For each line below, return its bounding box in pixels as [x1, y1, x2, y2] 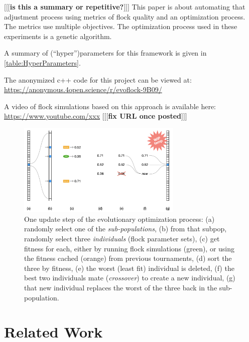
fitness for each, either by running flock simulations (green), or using [24, 243, 235, 253]
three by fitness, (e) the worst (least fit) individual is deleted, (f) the [24, 262, 234, 273]
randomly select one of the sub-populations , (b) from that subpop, [24, 223, 227, 234]
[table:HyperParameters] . [4, 57, 81, 68]
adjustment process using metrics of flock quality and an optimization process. [4, 11, 245, 22]
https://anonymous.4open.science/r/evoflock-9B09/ [4, 84, 162, 95]
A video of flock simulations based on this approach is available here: [4, 101, 216, 111]
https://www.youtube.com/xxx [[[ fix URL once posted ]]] [4, 111, 187, 121]
